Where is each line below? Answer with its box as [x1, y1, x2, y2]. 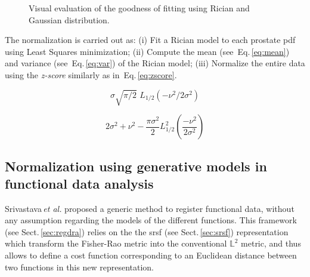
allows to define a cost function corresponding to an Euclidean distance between [5, 249, 297, 261]
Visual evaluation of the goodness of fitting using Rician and [29, 2, 250, 14]
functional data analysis [5, 174, 154, 192]
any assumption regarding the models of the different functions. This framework [5, 214, 297, 226]
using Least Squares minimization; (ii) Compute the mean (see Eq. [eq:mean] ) [5, 45, 290, 57]
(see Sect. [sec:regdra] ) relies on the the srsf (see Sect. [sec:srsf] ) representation [5, 225, 289, 238]
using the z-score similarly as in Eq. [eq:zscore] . [5, 68, 177, 81]
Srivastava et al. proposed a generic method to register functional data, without [5, 202, 294, 214]
